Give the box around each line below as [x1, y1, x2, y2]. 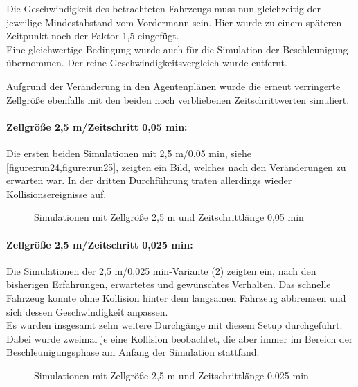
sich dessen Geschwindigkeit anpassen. [6, 304, 168, 318]
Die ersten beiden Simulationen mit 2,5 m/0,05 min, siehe [6, 145, 251, 160]
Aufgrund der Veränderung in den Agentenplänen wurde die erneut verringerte [6, 78, 341, 93]
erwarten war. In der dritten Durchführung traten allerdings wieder [6, 173, 292, 188]
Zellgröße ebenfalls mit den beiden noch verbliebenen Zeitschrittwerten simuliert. [6, 92, 350, 107]
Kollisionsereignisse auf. [6, 186, 107, 201]
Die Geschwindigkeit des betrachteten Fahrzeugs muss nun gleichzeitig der [6, 1, 321, 15]
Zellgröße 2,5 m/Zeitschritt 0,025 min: [6, 237, 193, 251]
